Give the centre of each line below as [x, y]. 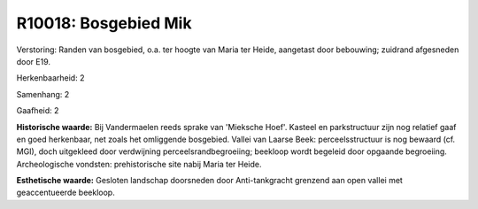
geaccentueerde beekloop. [66, 193]
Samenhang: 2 [43, 94]
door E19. [34, 61]
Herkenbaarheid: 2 [50, 78]
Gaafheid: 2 [38, 111]
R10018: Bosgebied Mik [104, 23]
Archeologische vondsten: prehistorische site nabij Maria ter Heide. [139, 164]
